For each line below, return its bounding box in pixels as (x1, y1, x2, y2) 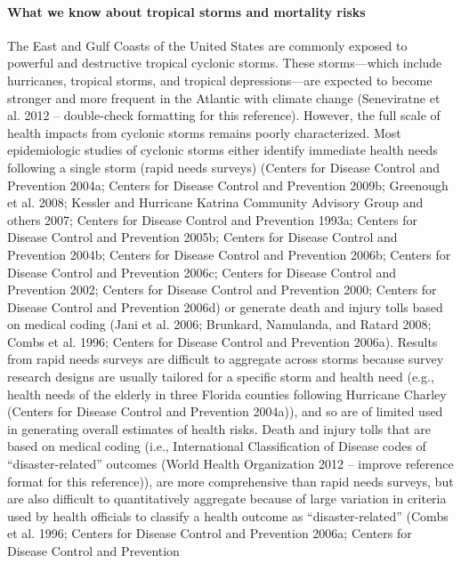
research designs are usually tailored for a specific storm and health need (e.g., (7, 367, 434, 386)
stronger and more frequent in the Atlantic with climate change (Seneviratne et (7, 88, 441, 107)
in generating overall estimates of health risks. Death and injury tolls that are (7, 419, 432, 438)
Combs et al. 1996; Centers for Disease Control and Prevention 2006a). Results (7, 332, 438, 350)
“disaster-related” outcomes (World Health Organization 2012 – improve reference (7, 454, 454, 473)
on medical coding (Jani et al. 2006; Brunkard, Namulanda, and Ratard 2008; (7, 315, 432, 334)
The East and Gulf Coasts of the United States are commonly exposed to (7, 36, 408, 54)
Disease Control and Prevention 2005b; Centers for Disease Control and (7, 228, 398, 246)
